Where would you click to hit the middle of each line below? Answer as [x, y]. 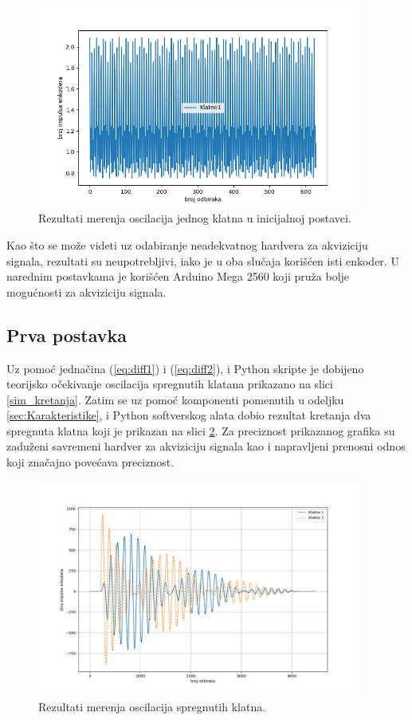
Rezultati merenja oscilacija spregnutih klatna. [152, 706]
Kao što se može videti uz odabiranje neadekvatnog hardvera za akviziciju [187, 244]
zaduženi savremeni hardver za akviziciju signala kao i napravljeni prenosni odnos [206, 446]
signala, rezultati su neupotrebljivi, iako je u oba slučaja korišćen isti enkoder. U [203, 260]
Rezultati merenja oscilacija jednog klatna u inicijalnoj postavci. [195, 218]
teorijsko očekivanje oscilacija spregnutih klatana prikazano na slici [170, 384]
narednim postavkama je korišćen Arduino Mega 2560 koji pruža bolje [178, 276]
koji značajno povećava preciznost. [90, 462]
